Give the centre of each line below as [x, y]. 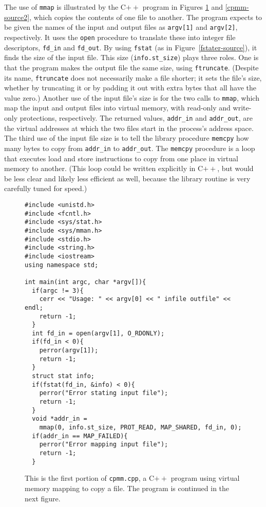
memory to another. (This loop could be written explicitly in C [104, 168]
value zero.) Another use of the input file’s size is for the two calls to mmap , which [132, 97]
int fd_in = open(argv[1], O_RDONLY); [98, 333]
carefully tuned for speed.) [46, 188]
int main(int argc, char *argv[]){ [85, 282]
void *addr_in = [60, 419]
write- [242, 108]
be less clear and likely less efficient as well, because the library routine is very [127, 178]
